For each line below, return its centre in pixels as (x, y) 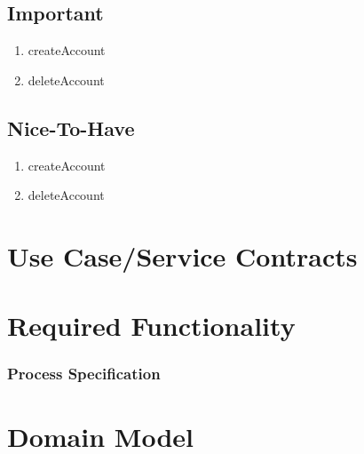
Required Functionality (151, 326)
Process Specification (84, 374)
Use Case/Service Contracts (182, 255)
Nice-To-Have (71, 127)
